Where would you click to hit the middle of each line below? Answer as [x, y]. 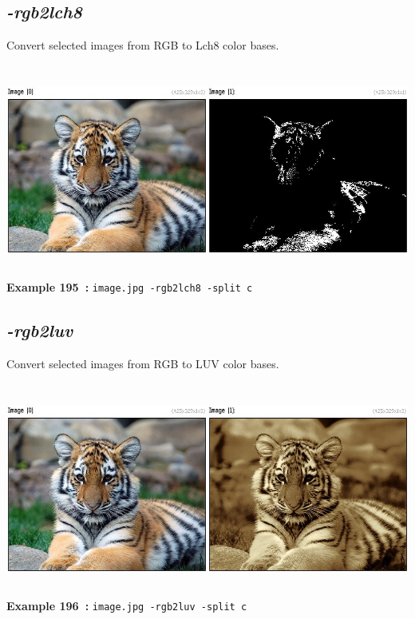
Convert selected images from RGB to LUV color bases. [143, 363]
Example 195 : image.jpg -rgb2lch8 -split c [130, 286]
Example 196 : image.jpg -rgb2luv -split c [127, 605]
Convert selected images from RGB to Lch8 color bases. [143, 45]
